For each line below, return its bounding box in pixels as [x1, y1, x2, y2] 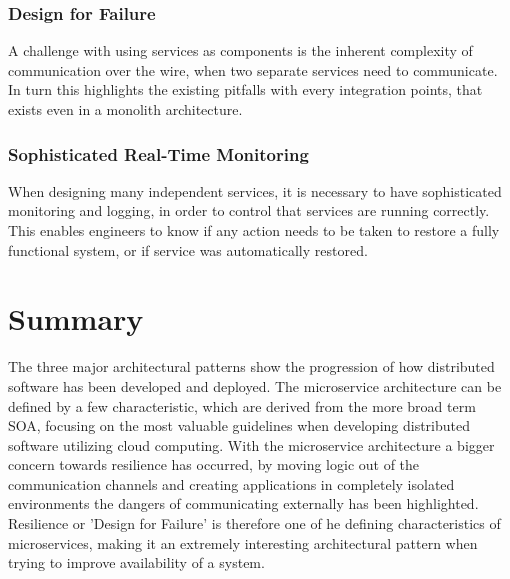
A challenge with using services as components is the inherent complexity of [8, 40, 473, 61]
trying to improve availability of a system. [8, 552, 265, 573]
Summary [8, 298, 144, 339]
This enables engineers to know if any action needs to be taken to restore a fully [8, 220, 500, 240]
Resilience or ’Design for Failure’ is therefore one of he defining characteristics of [8, 513, 501, 534]
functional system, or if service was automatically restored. [8, 239, 368, 260]
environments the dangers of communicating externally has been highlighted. [8, 493, 479, 514]
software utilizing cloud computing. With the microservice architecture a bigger [8, 434, 495, 455]
